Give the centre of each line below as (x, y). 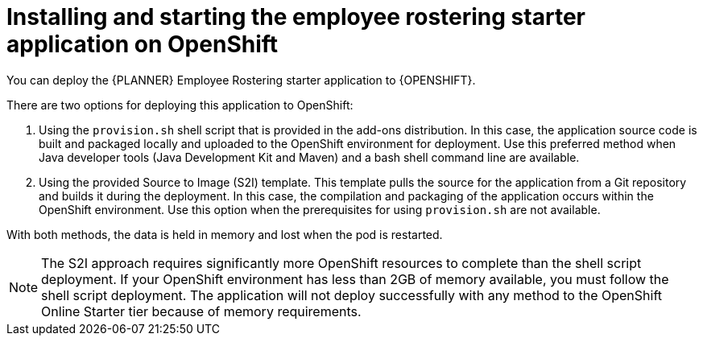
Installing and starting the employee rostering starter (296, 17)
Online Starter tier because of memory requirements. (201, 311)
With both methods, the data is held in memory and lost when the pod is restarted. (225, 234)
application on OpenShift (143, 44)
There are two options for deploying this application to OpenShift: (180, 105)
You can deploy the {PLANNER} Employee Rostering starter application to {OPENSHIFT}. (241, 80)
